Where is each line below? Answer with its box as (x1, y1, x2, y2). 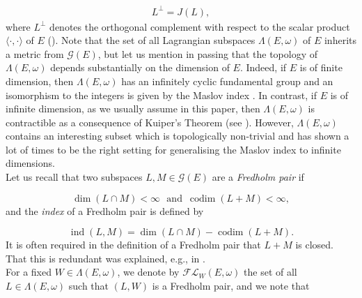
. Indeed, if (239, 60, 287, 75)
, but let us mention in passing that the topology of (97, 46, 318, 61)
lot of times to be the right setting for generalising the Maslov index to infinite (6, 142, 341, 156)
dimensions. (6, 156, 55, 170)
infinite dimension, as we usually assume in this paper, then (6, 101, 260, 116)
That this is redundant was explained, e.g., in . (6, 251, 205, 265)
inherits (324, 33, 356, 47)
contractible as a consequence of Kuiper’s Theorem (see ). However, (6, 114, 294, 129)
